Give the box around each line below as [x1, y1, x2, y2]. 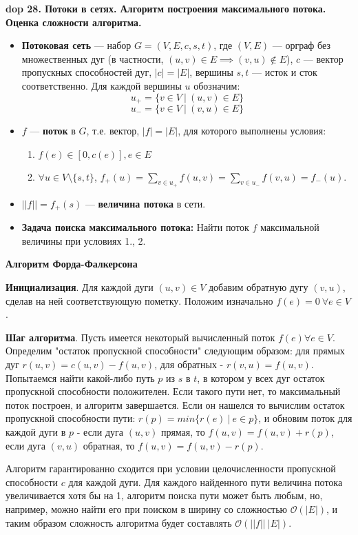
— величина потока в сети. [85, 196, 206, 210]
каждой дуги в [6, 424, 66, 438]
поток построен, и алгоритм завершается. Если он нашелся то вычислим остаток [6, 397, 345, 412]
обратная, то [83, 438, 135, 452]
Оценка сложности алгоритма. [6, 14, 142, 29]
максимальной [260, 220, 319, 234]
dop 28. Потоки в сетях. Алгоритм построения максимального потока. [6, 1, 326, 15]
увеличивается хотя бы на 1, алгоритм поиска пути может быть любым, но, [6, 488, 323, 503]
